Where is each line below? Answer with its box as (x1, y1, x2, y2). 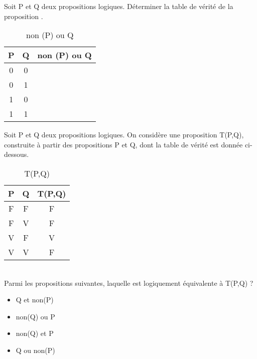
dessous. (4, 149, 29, 159)
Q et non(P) (16, 294, 54, 305)
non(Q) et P (16, 328, 54, 338)
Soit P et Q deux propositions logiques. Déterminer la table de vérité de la (4, 1, 233, 11)
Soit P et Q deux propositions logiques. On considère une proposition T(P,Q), (4, 129, 244, 140)
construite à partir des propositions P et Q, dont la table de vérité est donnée (4, 139, 243, 149)
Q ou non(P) (16, 344, 55, 355)
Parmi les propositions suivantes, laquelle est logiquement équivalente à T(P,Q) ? (4, 277, 253, 288)
